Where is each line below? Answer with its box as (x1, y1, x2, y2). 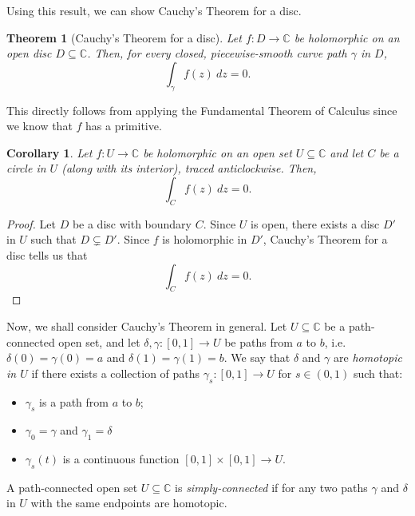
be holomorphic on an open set (143, 144, 292, 161)
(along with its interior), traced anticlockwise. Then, (61, 160, 317, 177)
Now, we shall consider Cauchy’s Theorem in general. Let (6, 317, 287, 334)
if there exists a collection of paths (31, 364, 200, 381)
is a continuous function (62, 451, 180, 467)
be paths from (224, 333, 293, 350)
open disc (6, 45, 52, 62)
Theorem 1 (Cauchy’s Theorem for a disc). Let (6, 29, 242, 46)
